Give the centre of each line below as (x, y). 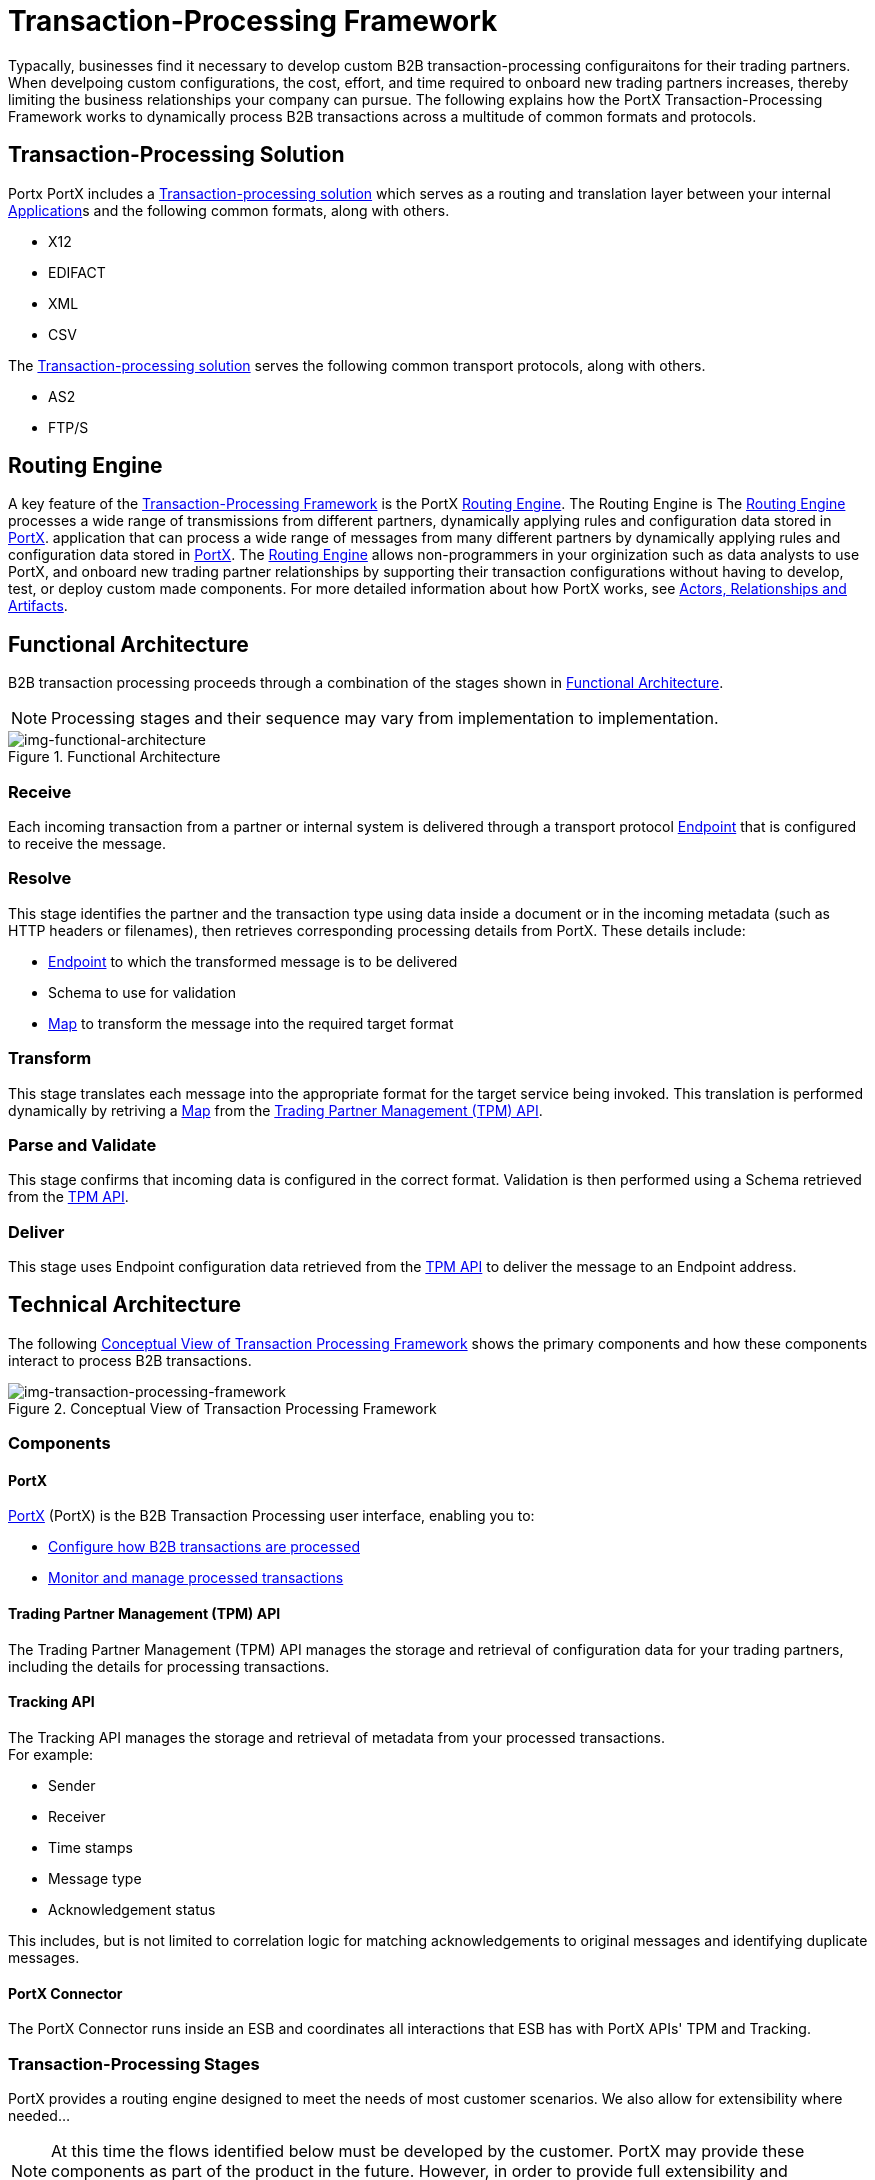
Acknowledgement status (132, 1909)
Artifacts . (38, 606)
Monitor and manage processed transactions (196, 1578)
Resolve (40, 878)
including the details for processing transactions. (169, 1666)
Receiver (77, 1816)
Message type (95, 1878)
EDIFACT (77, 272)
